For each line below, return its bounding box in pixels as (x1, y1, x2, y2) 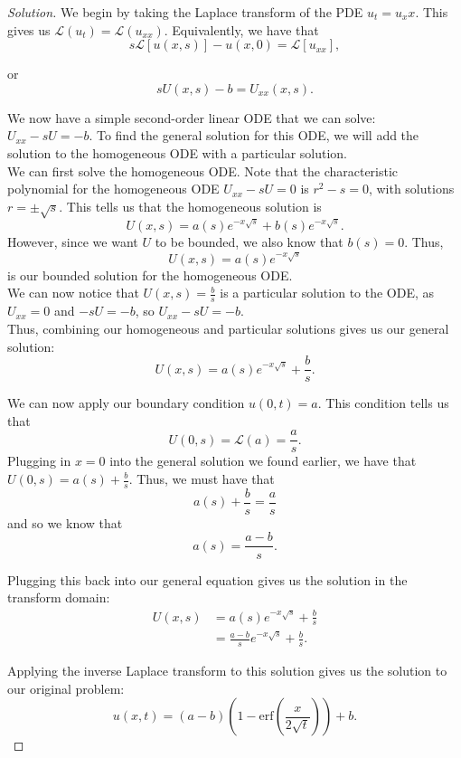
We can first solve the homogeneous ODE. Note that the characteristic (7, 161, 399, 180)
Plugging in (7, 451, 71, 470)
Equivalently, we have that (172, 20, 319, 39)
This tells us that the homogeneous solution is (66, 196, 322, 215)
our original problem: (7, 678, 125, 697)
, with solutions (368, 179, 455, 198)
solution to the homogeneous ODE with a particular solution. (7, 143, 348, 162)
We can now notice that (7, 283, 139, 302)
